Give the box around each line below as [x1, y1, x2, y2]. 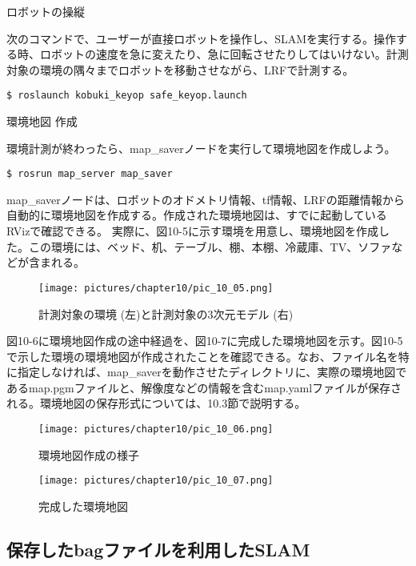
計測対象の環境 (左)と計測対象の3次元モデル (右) [38, 305, 294, 322]
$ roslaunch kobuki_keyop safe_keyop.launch [6, 90, 247, 102]
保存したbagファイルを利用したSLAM [6, 536, 310, 561]
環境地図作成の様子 [38, 446, 139, 463]
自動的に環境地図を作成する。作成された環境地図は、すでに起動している [6, 207, 387, 223]
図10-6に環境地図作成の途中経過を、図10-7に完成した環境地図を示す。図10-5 [6, 332, 403, 349]
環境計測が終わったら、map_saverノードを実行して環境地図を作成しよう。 [6, 139, 396, 156]
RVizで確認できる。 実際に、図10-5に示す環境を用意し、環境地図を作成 [6, 223, 378, 239]
